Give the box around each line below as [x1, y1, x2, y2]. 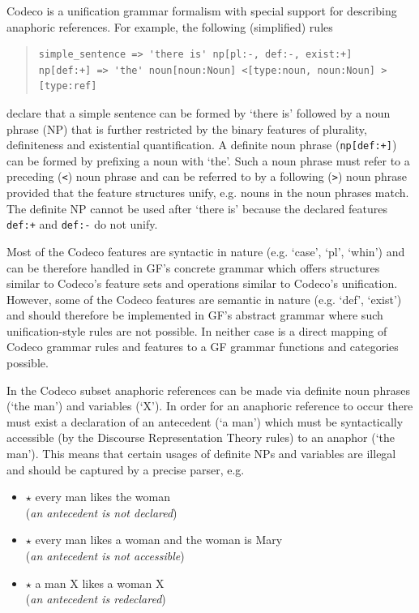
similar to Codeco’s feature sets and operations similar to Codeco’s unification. [6, 275, 398, 292]
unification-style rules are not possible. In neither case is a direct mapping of [6, 322, 387, 339]
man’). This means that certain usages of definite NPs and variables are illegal [6, 445, 396, 462]
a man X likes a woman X [35, 574, 165, 591]
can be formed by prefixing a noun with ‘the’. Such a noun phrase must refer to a [6, 152, 410, 169]
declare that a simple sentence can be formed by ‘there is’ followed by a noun [6, 104, 391, 121]
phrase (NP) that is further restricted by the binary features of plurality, [6, 120, 367, 137]
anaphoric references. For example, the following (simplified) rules [6, 18, 333, 35]
